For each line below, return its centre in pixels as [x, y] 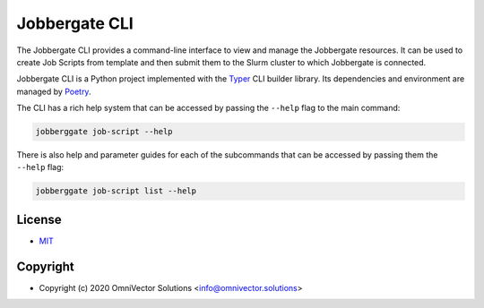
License [39, 219]
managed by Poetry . [54, 91]
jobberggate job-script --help [104, 132]
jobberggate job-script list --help [116, 191]
